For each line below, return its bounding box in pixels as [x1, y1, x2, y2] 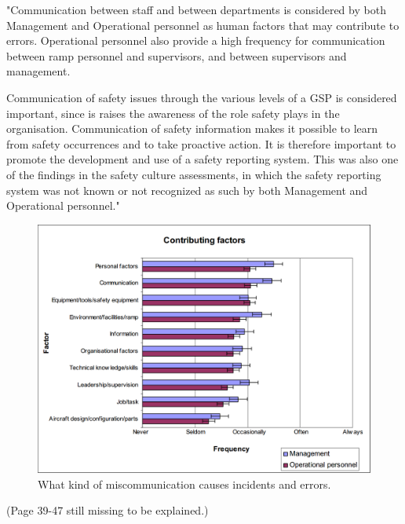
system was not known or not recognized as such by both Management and [6, 181, 368, 198]
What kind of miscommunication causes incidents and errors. [38, 475, 331, 492]
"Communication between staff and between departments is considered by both [6, 2, 386, 17]
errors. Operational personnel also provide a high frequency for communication [6, 32, 385, 49]
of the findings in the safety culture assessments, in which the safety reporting [6, 166, 381, 182]
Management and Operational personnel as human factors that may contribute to [6, 16, 400, 33]
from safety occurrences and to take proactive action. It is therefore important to [6, 135, 396, 152]
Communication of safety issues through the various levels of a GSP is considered [6, 89, 397, 105]
